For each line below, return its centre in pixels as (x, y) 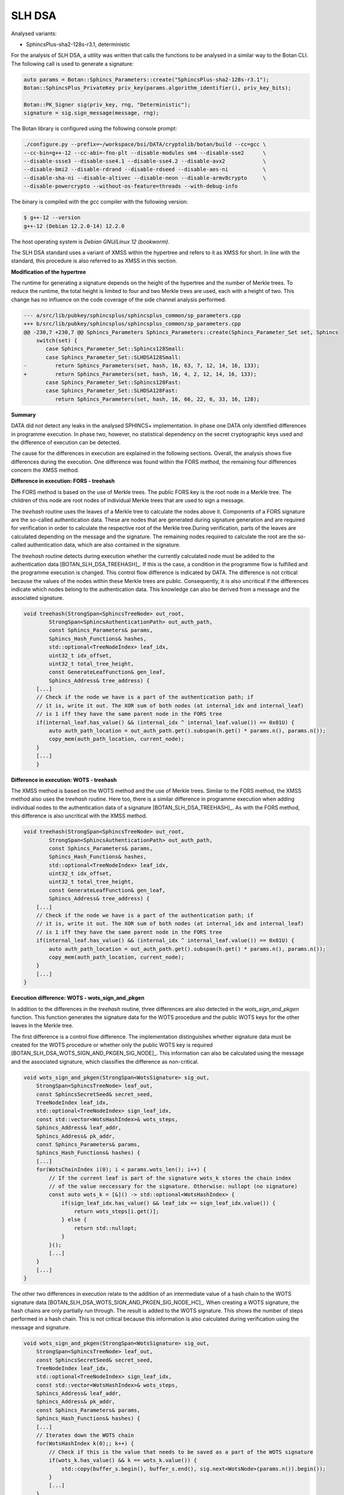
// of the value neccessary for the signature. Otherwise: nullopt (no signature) (173, 1186)
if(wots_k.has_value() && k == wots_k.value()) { (123, 1460)
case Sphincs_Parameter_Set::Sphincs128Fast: (113, 382)
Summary (23, 414)
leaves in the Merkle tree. (42, 1026)
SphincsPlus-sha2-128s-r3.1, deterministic (78, 44)
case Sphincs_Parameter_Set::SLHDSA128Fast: (112, 391)
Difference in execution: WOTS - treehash (64, 780)
